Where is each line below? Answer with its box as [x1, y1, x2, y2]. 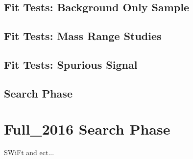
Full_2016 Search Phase [4, 119, 170, 139]
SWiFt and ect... [4, 147, 54, 158]
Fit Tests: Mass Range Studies [4, 28, 162, 43]
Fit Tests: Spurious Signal [4, 57, 138, 72]
